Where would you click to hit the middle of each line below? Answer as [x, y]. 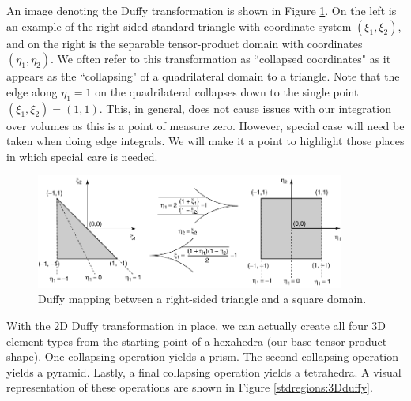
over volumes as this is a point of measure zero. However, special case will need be [205, 125]
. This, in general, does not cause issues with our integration [245, 108]
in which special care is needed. [82, 156]
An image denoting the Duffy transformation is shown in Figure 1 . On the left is [202, 10]
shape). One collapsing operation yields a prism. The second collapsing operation [203, 356]
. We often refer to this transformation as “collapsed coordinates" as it [221, 59]
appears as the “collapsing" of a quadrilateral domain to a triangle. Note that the [203, 76]
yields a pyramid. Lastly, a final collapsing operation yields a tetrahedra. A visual [204, 371]
